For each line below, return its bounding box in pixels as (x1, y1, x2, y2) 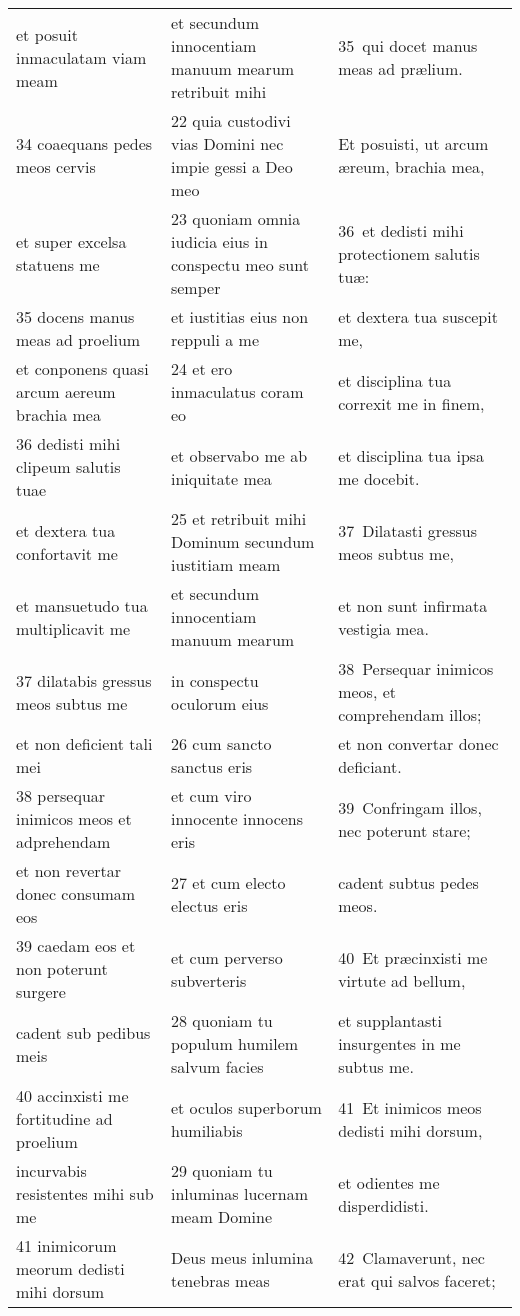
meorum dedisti (16, 1257, 125, 1280)
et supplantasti (338, 1009, 442, 1032)
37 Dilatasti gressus (338, 518, 477, 542)
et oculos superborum (170, 1095, 322, 1119)
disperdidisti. (338, 1193, 429, 1217)
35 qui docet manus (338, 34, 478, 57)
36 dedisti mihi (16, 432, 121, 455)
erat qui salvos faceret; (338, 1268, 496, 1292)
